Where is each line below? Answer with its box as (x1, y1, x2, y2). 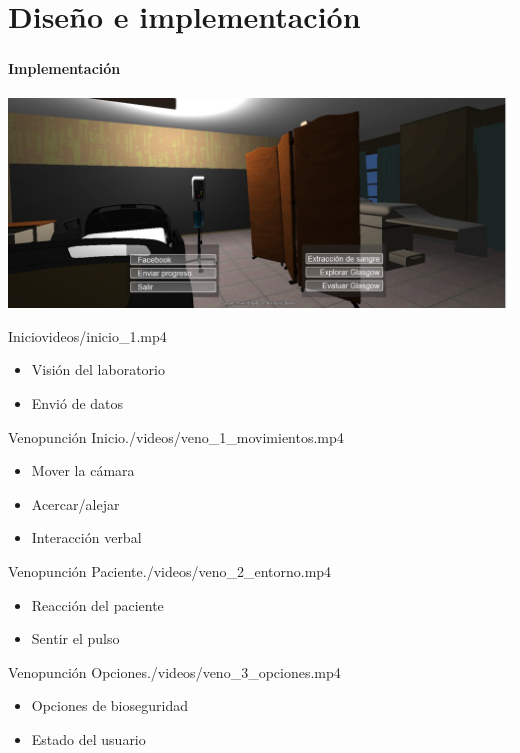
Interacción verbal (31, 527, 142, 548)
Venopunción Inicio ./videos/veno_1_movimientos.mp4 (8, 426, 344, 447)
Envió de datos (31, 392, 124, 413)
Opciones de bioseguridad (31, 695, 188, 716)
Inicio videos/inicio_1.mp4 (8, 325, 167, 346)
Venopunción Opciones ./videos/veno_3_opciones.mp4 (8, 661, 341, 682)
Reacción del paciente (31, 594, 164, 615)
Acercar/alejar (31, 493, 120, 514)
